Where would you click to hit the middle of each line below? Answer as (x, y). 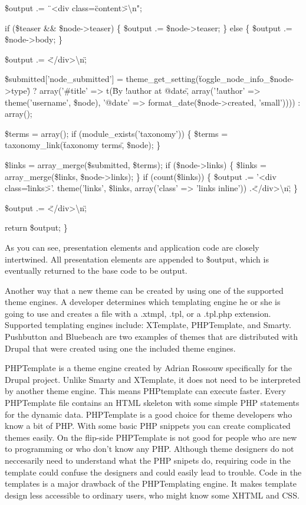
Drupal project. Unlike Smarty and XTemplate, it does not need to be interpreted (153, 379)
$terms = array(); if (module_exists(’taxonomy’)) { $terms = (116, 133)
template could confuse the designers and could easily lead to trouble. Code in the (153, 472)
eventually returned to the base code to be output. (96, 270)
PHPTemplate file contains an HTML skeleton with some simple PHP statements (152, 403)
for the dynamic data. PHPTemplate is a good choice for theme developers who (149, 414)
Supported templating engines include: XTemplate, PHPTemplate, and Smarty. (148, 325)
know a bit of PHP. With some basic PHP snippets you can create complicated (148, 426)
